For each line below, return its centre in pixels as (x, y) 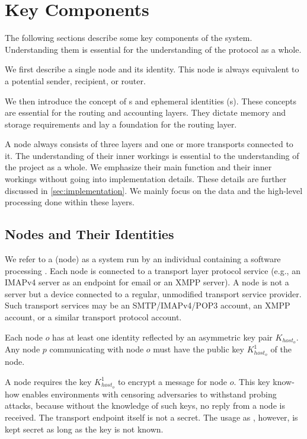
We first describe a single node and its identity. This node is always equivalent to (152, 69)
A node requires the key (48, 381)
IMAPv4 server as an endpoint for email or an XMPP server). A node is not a (147, 282)
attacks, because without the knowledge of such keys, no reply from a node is (145, 405)
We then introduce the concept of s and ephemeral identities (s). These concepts (151, 101)
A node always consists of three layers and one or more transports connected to (149, 144)
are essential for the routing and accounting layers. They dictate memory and (145, 112)
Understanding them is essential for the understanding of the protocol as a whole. (153, 49)
